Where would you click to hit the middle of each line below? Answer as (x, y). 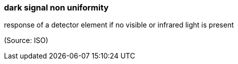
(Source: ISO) (26, 40)
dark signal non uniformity (56, 7)
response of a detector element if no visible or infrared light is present (119, 25)
